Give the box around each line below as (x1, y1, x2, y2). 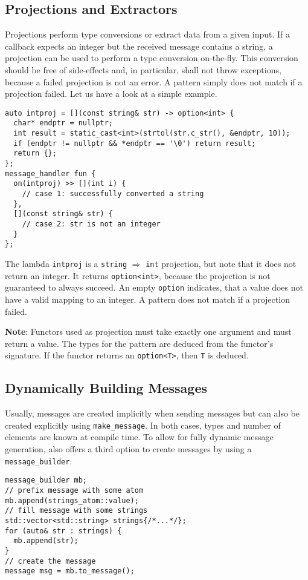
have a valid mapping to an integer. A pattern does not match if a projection (5, 292, 290, 305)
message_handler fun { (5, 169, 96, 178)
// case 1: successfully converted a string (22, 189, 204, 199)
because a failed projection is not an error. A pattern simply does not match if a (5, 75, 303, 88)
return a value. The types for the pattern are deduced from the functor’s (5, 337, 274, 349)
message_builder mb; (5, 476, 88, 485)
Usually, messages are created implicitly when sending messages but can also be (5, 407, 300, 420)
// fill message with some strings (5, 506, 148, 515)
